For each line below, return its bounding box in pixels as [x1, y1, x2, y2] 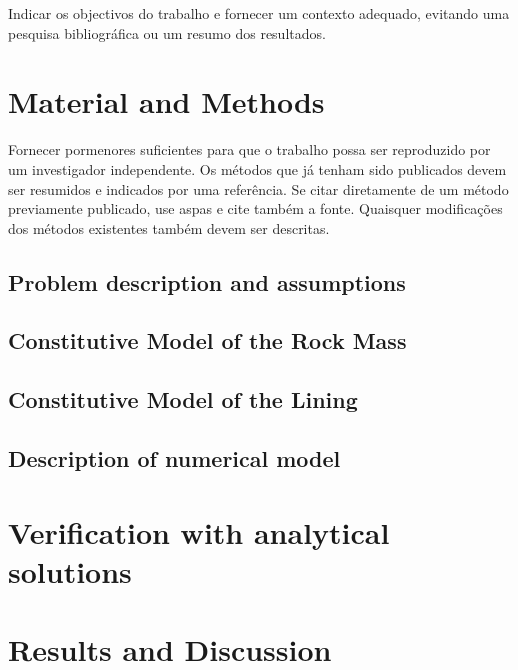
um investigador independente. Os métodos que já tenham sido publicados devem [8, 158, 507, 179]
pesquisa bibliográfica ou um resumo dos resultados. [8, 22, 326, 43]
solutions [8, 550, 132, 591]
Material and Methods [8, 81, 325, 122]
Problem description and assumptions [8, 266, 406, 297]
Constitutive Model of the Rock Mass [8, 325, 407, 356]
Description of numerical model [8, 443, 341, 474]
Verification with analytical [8, 511, 390, 552]
